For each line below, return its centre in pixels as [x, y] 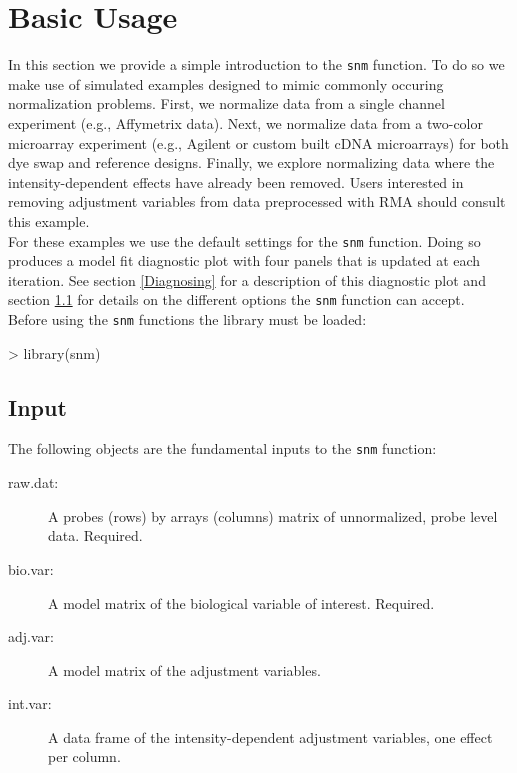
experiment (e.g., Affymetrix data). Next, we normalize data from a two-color [245, 122]
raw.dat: [33, 482]
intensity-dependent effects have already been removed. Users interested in [236, 181]
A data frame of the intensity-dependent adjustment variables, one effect [270, 736]
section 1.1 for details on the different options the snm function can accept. [236, 299]
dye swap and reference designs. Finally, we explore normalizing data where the [251, 162]
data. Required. [95, 535]
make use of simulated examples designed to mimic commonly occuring [226, 83]
